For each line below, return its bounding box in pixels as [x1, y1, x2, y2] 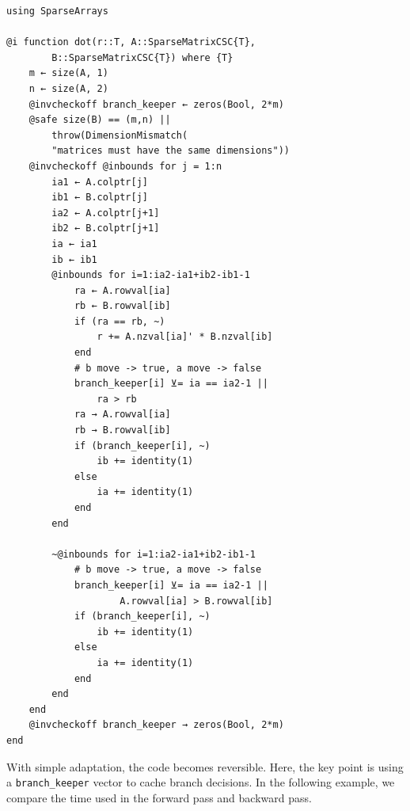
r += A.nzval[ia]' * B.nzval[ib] [97, 331, 273, 343]
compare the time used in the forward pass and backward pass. [6, 789, 312, 805]
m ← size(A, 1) [28, 67, 108, 79]
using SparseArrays [6, 6, 108, 17]
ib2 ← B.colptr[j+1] [51, 223, 160, 234]
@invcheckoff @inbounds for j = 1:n [28, 160, 222, 172]
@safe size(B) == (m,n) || [28, 114, 171, 126]
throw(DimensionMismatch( [51, 129, 188, 141]
